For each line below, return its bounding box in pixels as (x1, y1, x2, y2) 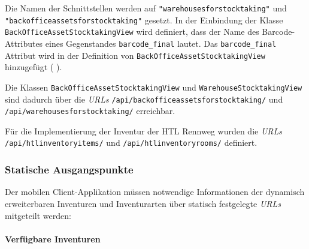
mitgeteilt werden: (5, 209, 71, 221)
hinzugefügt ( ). (5, 61, 62, 73)
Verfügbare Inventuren (5, 232, 101, 245)
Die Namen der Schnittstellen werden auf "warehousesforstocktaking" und (5, 2, 287, 14)
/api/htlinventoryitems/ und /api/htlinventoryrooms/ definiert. (5, 136, 257, 149)
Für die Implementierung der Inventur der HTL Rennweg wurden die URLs (5, 124, 283, 137)
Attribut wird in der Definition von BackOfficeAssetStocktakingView (5, 49, 265, 61)
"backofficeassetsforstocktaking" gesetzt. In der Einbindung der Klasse (5, 13, 283, 26)
